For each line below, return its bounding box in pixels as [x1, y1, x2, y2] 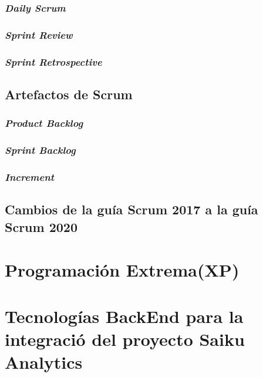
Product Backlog [5, 116, 83, 130]
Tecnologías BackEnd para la [5, 304, 244, 328]
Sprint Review [5, 27, 73, 42]
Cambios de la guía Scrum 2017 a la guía [5, 200, 258, 218]
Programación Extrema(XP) [5, 258, 240, 282]
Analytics [5, 349, 83, 373]
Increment [5, 169, 55, 184]
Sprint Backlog [5, 143, 76, 157]
